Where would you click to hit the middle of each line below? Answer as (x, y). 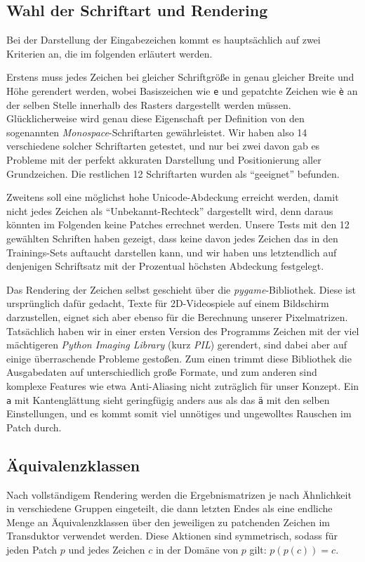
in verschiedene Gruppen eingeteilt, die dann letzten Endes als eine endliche (170, 508)
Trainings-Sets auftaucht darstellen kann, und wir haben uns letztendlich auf (172, 252)
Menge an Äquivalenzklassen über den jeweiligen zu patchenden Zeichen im (168, 522)
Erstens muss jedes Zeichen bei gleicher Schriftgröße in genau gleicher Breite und (180, 77)
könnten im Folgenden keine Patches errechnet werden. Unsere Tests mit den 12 (178, 224)
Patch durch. (34, 427)
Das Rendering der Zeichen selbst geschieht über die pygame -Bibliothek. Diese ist (181, 289)
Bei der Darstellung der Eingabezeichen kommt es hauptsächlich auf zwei (164, 40)
